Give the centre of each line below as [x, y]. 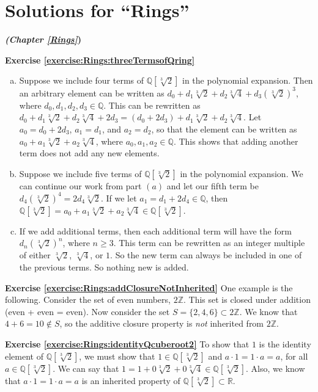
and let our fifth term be [213, 185]
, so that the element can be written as [224, 129]
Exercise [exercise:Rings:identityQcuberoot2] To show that [127, 344]
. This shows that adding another [236, 141]
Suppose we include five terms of [80, 173]
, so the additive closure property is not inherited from [162, 323]
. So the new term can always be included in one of [206, 255]
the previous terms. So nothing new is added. [104, 267]
